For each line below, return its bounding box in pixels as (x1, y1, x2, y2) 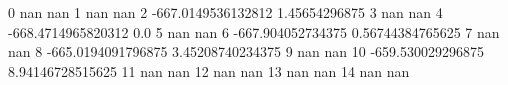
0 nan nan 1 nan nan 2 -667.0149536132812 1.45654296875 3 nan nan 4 (8, 2, 443, 22)
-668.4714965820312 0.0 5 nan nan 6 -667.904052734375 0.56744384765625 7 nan (8, 21, 500, 42)
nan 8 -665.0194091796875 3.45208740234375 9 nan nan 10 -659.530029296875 (8, 41, 484, 62)
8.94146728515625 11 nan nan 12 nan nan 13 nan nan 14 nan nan (8, 60, 410, 81)
